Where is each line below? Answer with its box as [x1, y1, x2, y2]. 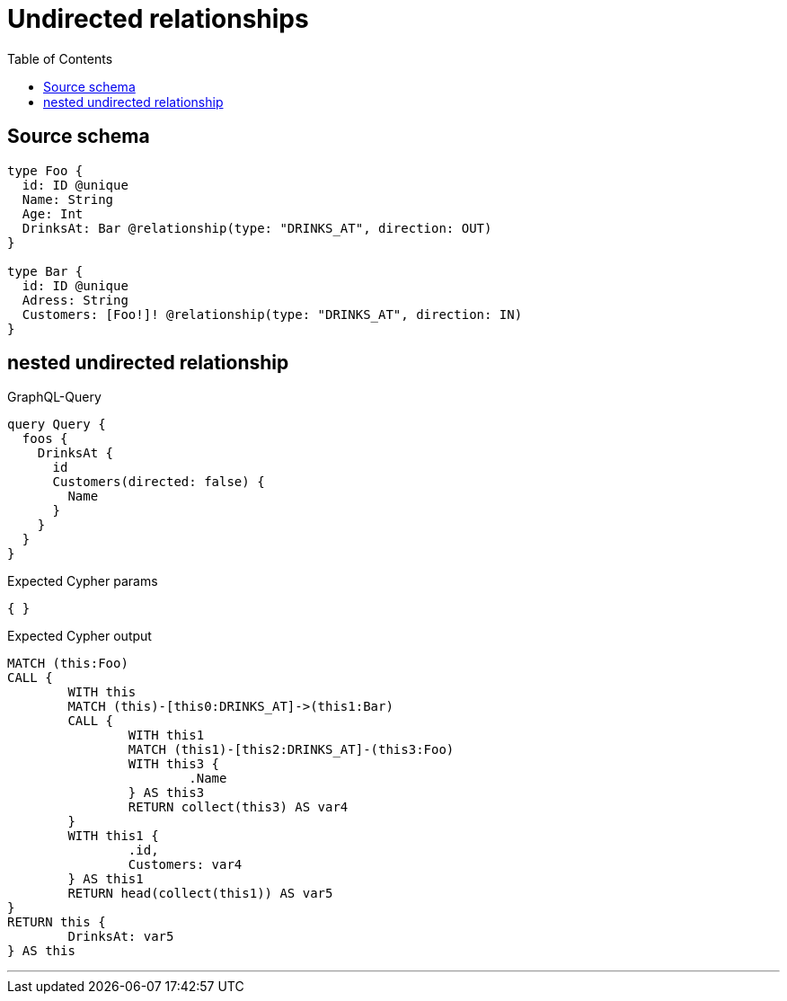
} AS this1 [67, 872, 144, 887]
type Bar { [7, 263, 84, 279]
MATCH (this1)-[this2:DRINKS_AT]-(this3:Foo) [128, 742, 455, 757]
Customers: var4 [128, 857, 243, 873]
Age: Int [22, 206, 84, 221]
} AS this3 [128, 785, 205, 801]
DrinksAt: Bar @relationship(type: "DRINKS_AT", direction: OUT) [22, 220, 492, 235]
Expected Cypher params [7, 573, 158, 589]
